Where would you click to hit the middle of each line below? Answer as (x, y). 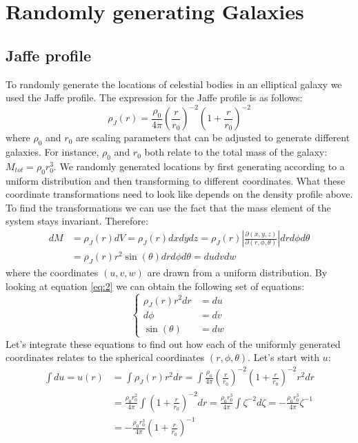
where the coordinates (52, 272)
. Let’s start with (284, 357)
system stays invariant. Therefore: (77, 221)
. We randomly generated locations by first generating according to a (199, 166)
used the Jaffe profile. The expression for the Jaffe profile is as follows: (154, 97)
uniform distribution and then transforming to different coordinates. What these (176, 180)
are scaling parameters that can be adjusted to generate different (213, 137)
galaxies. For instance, (52, 152)
